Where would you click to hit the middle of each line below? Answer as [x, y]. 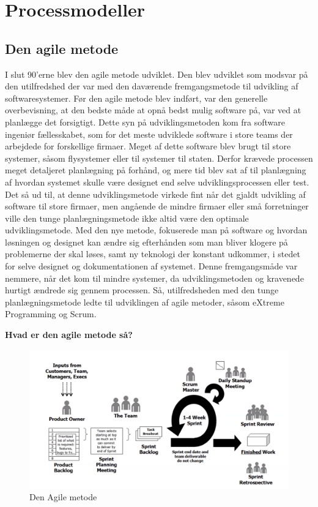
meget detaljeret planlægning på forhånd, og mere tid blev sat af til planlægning [156, 170]
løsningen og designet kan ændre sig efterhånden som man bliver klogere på [146, 242]
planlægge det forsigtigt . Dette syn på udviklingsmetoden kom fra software [145, 122]
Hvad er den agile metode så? [69, 335]
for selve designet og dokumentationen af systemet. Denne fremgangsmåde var [151, 266]
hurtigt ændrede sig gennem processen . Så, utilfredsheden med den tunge [142, 290]
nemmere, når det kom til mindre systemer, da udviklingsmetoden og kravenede [154, 278]
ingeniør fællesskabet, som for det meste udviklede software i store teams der [149, 134]
